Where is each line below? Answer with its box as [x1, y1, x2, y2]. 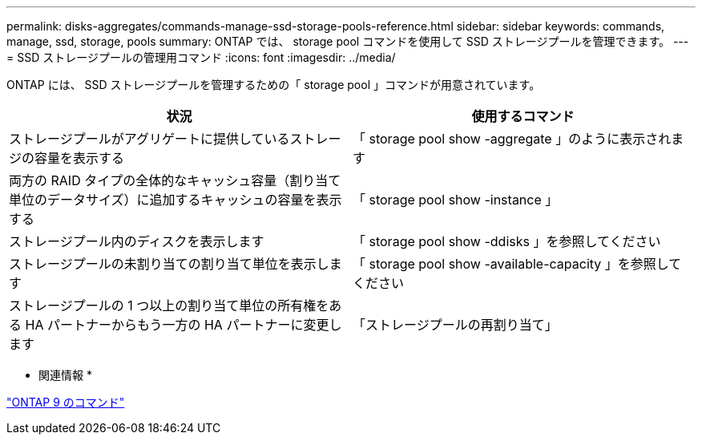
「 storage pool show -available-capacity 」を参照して [353, 256, 682, 272]
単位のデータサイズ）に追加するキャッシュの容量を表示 [9, 192, 342, 208]
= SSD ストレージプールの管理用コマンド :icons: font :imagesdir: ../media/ [6, 51, 396, 64]
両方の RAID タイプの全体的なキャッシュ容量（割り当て [9, 172, 341, 188]
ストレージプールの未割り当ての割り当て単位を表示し [9, 256, 329, 272]
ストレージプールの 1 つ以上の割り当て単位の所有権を [9, 297, 329, 314]
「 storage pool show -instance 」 [353, 192, 559, 208]
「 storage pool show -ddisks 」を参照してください [353, 233, 661, 249]
